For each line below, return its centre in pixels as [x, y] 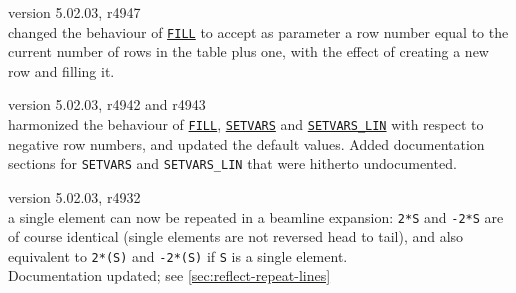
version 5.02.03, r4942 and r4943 [107, 104]
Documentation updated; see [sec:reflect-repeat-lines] [169, 275]
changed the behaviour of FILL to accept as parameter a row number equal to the [258, 31]
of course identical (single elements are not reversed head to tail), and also [236, 236]
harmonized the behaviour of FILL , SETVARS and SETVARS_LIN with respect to [246, 124]
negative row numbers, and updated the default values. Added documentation [246, 143]
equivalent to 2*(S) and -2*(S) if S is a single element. [178, 255]
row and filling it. [61, 70]
